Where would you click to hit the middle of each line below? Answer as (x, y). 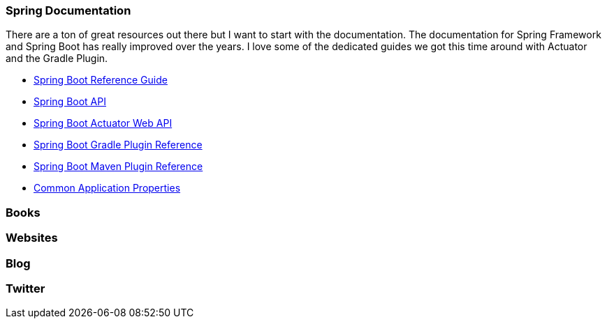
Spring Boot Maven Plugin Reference (118, 167)
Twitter (25, 288)
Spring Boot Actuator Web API (103, 123)
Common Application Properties (107, 188)
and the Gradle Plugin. (57, 59)
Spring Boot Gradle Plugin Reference (118, 145)
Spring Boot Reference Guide (101, 80)
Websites (32, 238)
